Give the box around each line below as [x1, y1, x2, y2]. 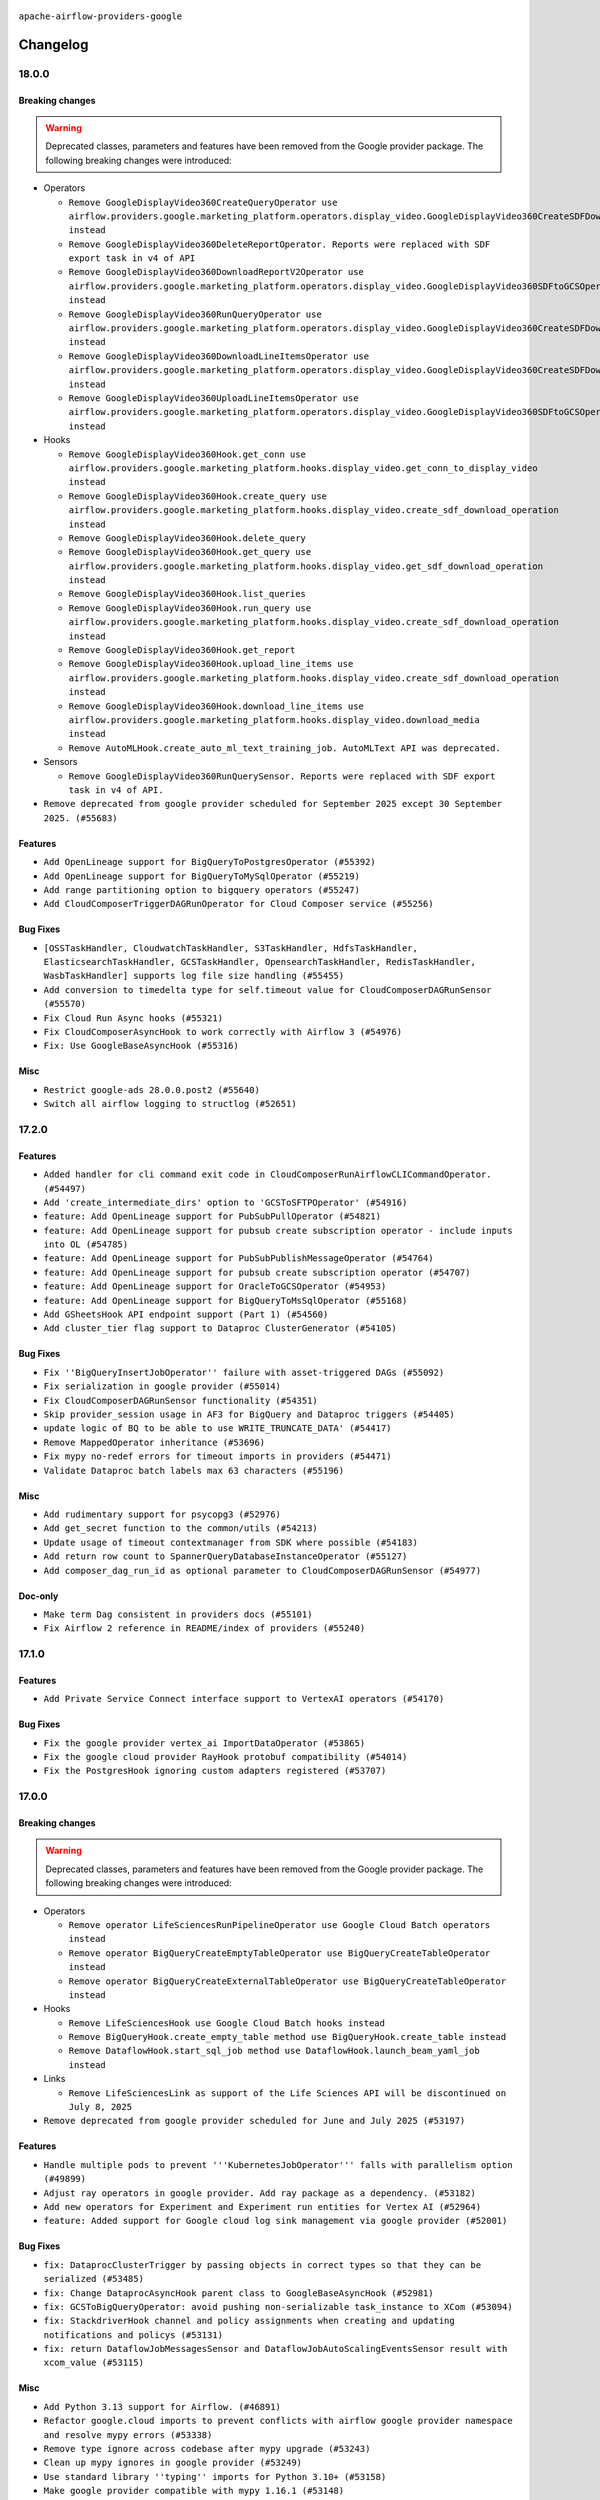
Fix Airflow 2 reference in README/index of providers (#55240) [43, 1623, 366, 1634]
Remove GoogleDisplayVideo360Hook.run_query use [68, 602, 312, 614]
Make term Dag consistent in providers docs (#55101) [43, 1608, 313, 1620]
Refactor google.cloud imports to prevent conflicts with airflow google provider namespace [43, 2415, 514, 2427]
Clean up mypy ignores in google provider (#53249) [43, 2457, 303, 2469]
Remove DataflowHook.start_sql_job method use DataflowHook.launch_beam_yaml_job [68, 2045, 480, 2057]
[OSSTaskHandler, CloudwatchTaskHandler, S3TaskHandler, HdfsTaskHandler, [43, 942, 419, 954]
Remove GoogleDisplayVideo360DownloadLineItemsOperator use [68, 350, 370, 362]
